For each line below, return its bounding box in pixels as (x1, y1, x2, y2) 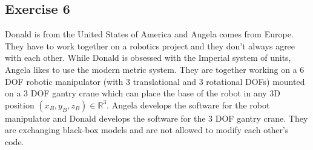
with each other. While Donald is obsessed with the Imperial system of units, (5, 51, 291, 64)
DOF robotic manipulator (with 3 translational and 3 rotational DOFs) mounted (5, 75, 305, 87)
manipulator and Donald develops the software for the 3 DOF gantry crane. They (5, 111, 308, 124)
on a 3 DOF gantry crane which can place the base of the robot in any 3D (5, 87, 280, 99)
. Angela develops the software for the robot (107, 98, 270, 111)
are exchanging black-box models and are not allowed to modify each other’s (5, 123, 289, 136)
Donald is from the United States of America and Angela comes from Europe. (5, 28, 294, 40)
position (5, 98, 35, 111)
